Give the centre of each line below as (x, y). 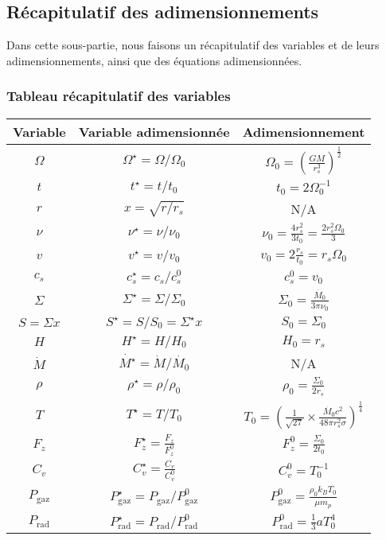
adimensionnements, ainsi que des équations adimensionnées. (154, 60)
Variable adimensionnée (154, 131)
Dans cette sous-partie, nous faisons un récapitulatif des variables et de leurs (193, 45)
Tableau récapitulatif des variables (119, 96)
